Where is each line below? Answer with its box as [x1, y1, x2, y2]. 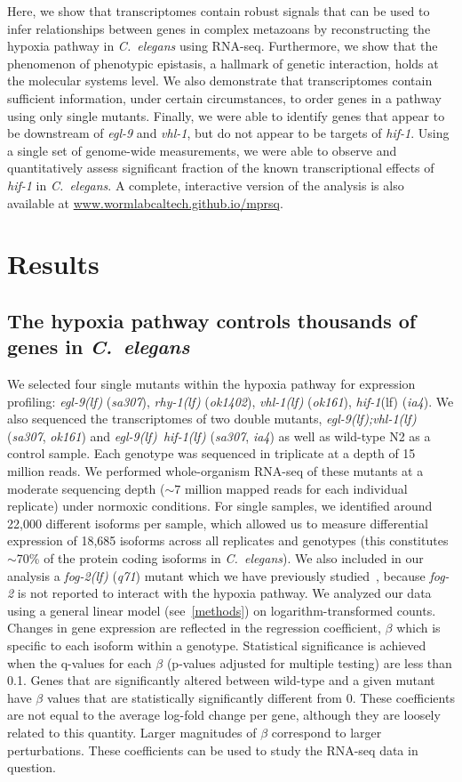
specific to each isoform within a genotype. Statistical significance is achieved [7, 636, 426, 654]
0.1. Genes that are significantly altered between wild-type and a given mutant [7, 671, 435, 689]
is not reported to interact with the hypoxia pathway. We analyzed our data [17, 584, 432, 602]
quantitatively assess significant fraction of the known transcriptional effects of [7, 158, 434, 177]
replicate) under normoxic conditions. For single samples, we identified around [7, 496, 433, 515]
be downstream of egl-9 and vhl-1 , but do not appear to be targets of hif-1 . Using [7, 124, 450, 142]
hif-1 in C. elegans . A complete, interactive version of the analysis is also [7, 175, 404, 194]
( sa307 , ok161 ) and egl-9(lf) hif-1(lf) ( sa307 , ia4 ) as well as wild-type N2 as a [7, 426, 431, 445]
